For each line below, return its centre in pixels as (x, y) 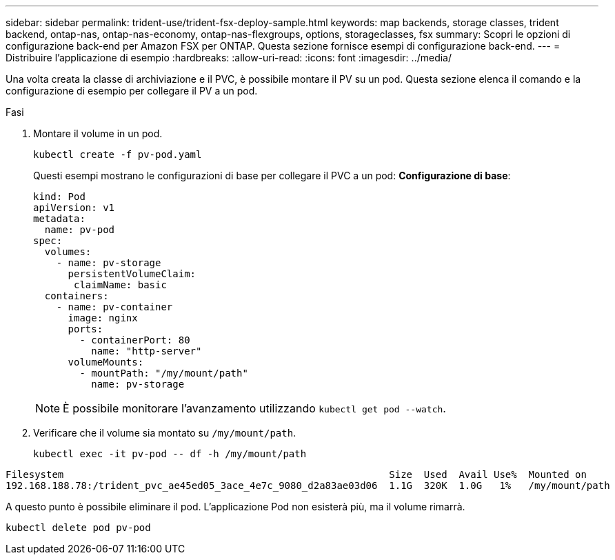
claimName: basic (120, 285)
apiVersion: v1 (74, 208)
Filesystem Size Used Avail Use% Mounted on (296, 474)
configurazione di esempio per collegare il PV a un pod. (132, 91)
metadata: (59, 219)
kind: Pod (59, 197)
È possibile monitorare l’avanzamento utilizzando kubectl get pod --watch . (254, 408)
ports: (85, 329)
